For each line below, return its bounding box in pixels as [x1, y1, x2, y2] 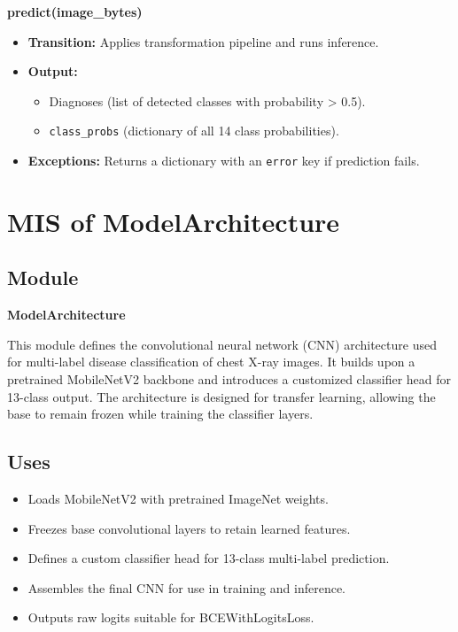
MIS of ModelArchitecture [7, 203, 340, 239]
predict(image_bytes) [7, 3, 143, 20]
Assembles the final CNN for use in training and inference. [27, 578, 345, 597]
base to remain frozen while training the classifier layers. [7, 405, 314, 423]
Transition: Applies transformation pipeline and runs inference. [27, 32, 379, 50]
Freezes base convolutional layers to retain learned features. [27, 519, 351, 537]
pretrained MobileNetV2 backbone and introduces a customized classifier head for [7, 370, 452, 389]
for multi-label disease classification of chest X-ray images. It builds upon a [7, 352, 415, 371]
